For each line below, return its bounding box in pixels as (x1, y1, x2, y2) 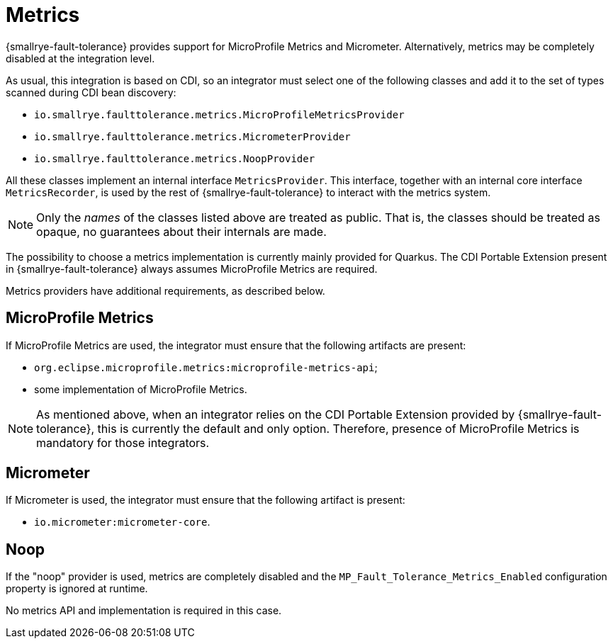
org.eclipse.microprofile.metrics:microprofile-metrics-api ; (34, 361, 378, 373)
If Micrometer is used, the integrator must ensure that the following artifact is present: (6, 494, 405, 507)
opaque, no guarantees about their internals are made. (36, 224, 327, 239)
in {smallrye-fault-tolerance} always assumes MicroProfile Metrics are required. (6, 262, 378, 275)
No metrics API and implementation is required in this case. (6, 604, 282, 617)
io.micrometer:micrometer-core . (34, 516, 210, 529)
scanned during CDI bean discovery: (6, 86, 176, 98)
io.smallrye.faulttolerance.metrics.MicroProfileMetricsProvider (34, 108, 405, 120)
